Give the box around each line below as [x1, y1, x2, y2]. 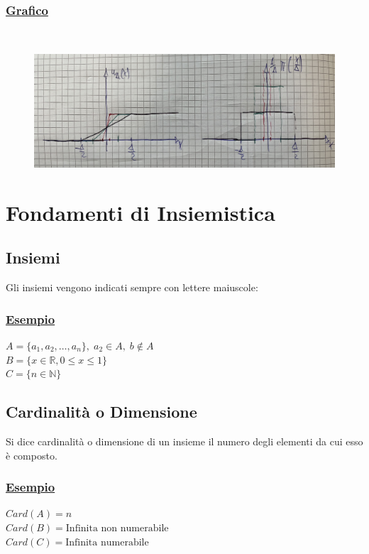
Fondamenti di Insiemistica [6, 197, 275, 227]
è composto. [6, 447, 57, 462]
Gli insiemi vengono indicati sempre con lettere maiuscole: [6, 280, 258, 295]
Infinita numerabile [65, 537, 149, 548]
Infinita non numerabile [65, 523, 169, 534]
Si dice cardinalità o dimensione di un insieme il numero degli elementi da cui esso [6, 434, 363, 449]
